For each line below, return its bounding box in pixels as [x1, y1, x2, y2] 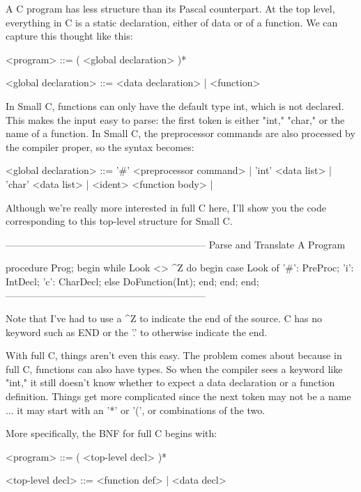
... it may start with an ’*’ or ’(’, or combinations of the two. [6, 402, 266, 417]
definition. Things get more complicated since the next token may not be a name [6, 389, 351, 404]
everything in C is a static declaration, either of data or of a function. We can [6, 15, 338, 29]
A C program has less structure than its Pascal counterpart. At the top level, [6, 1, 335, 15]
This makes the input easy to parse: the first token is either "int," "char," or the [6, 112, 345, 127]
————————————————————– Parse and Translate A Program [6, 237, 346, 251]
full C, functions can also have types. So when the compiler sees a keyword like [6, 361, 343, 376]
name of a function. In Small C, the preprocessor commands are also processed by [6, 126, 355, 141]
